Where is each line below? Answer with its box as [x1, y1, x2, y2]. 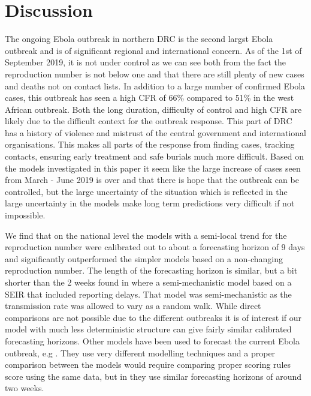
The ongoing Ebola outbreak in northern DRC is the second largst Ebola [5, 32, 273, 45]
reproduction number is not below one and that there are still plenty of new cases [5, 67, 304, 80]
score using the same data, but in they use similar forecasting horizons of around [5, 370, 302, 382]
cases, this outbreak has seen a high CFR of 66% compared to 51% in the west [5, 91, 294, 104]
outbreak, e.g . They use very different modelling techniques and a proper [5, 346, 276, 359]
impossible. [5, 209, 46, 221]
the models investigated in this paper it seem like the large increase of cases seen [5, 161, 301, 174]
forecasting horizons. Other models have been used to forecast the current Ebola [5, 334, 300, 347]
